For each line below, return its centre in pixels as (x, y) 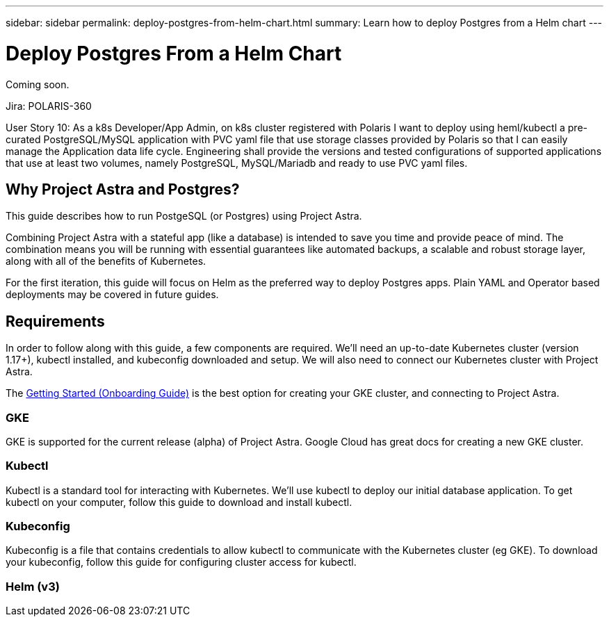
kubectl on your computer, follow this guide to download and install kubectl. (179, 502)
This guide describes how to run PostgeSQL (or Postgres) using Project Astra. (184, 216)
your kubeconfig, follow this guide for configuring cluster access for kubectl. (181, 562)
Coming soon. (38, 84)
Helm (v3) (33, 586)
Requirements (55, 321)
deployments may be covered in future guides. (112, 295)
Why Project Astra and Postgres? (123, 189)
